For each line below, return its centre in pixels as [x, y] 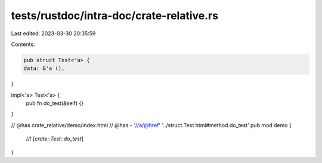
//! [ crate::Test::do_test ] [55, 139]
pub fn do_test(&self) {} [55, 103]
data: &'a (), [44, 68]
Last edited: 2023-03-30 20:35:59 [53, 33]
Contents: [23, 44]
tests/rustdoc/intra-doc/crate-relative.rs [115, 16]
